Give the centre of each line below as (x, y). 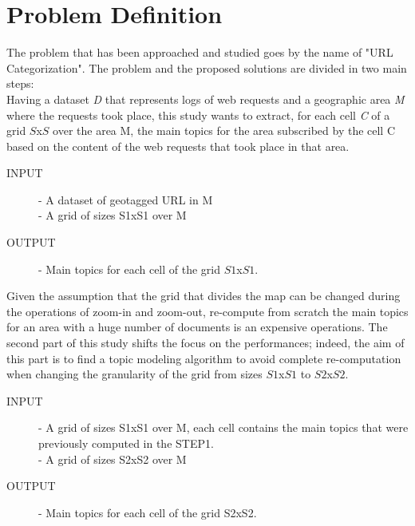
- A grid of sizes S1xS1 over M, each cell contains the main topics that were (223, 427)
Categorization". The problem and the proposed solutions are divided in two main (207, 67)
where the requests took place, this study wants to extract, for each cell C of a (198, 115)
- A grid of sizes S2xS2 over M (113, 459)
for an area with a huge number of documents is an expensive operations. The (197, 327)
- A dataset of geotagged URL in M (126, 199)
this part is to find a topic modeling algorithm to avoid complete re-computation (204, 358)
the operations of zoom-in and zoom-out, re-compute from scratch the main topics (207, 311)
